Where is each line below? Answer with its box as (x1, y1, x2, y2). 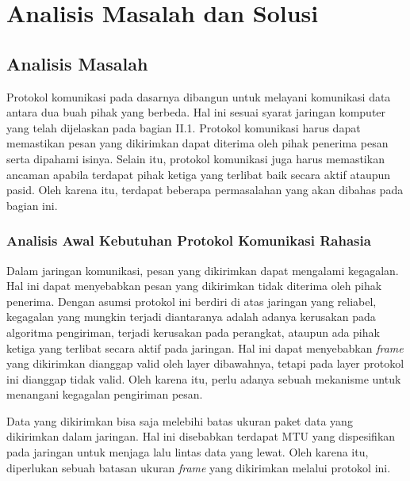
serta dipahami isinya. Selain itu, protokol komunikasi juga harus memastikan (6, 150, 385, 166)
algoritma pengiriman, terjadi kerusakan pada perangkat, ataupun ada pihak (6, 323, 380, 340)
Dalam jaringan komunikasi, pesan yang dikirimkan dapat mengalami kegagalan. (6, 261, 399, 278)
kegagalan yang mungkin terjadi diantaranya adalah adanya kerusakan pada (6, 308, 376, 325)
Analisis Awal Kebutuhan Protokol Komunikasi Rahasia (6, 231, 371, 250)
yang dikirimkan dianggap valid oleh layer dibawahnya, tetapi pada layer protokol (6, 355, 404, 372)
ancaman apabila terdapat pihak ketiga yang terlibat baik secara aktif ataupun (6, 166, 391, 182)
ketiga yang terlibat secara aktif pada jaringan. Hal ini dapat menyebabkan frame (6, 339, 404, 356)
